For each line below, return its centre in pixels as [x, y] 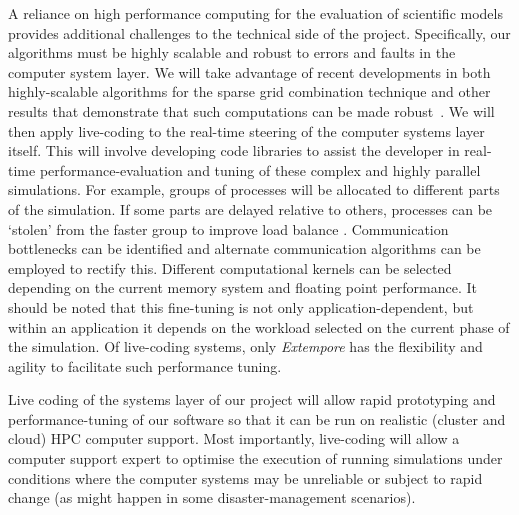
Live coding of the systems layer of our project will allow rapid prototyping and [252, 399]
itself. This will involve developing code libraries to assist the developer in [234, 150]
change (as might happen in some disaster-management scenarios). [212, 497]
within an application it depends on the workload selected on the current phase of [259, 326]
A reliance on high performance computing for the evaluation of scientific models [255, 13]
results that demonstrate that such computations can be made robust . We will [251, 110]
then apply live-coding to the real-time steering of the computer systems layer [246, 130]
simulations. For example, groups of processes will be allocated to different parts [254, 189]
